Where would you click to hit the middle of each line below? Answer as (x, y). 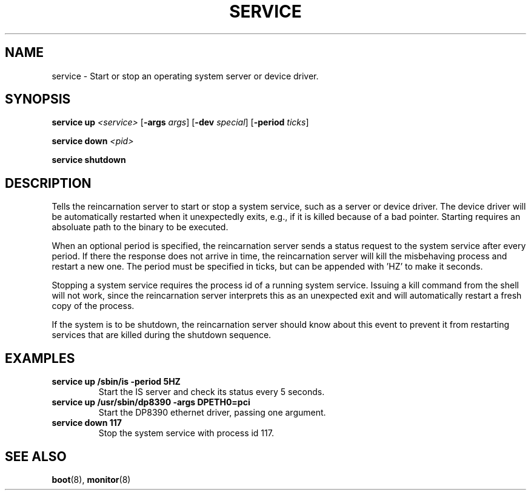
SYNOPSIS (38, 99)
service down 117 (87, 423)
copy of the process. (93, 306)
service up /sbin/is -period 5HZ (116, 382)
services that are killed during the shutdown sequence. (162, 335)
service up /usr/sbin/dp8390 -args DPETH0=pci (151, 402)
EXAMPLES (40, 358)
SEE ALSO (36, 456)
